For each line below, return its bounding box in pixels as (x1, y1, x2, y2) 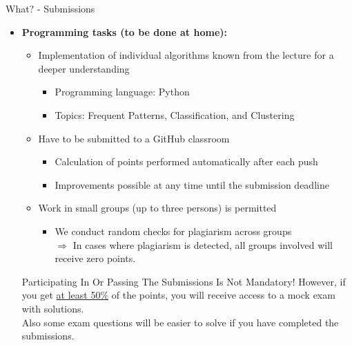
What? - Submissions (6, 1, 95, 15)
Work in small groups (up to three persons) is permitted (38, 201, 277, 215)
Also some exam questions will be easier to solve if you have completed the (21, 315, 339, 329)
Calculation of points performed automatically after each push (55, 154, 318, 169)
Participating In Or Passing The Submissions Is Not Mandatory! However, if (21, 274, 346, 288)
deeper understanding (38, 61, 130, 75)
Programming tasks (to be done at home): (21, 24, 228, 39)
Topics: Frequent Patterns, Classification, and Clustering (55, 107, 295, 122)
